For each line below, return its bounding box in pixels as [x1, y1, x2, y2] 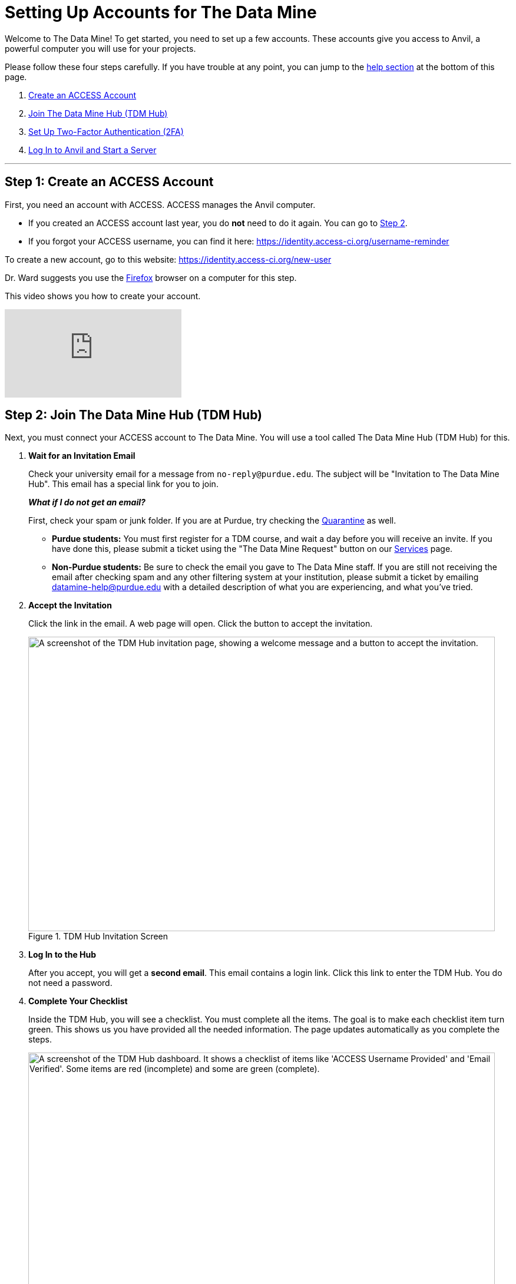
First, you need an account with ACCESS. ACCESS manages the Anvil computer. [5, 199, 316, 210]
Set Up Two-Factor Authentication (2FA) [28, 126, 184, 137]
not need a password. [28, 978, 113, 988]
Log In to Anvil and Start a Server [28, 144, 157, 155]
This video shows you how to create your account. [5, 290, 201, 301]
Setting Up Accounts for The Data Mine [5, 2, 317, 22]
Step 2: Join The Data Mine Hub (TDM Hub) [5, 408, 263, 423]
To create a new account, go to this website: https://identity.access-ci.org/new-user [5, 254, 332, 264]
